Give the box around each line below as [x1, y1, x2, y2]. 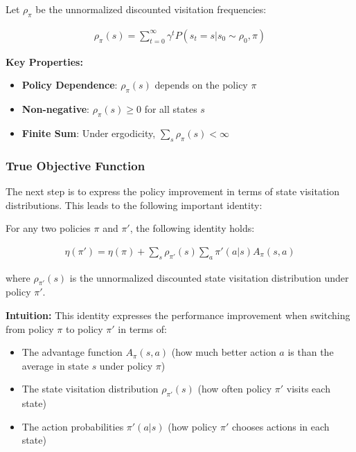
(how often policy [197, 381, 272, 396]
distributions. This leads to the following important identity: [6, 197, 262, 212]
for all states [144, 102, 197, 116]
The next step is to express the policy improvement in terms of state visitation [6, 184, 340, 199]
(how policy [168, 419, 217, 433]
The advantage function [21, 345, 123, 359]
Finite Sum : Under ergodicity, [21, 126, 156, 141]
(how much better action [171, 345, 276, 359]
